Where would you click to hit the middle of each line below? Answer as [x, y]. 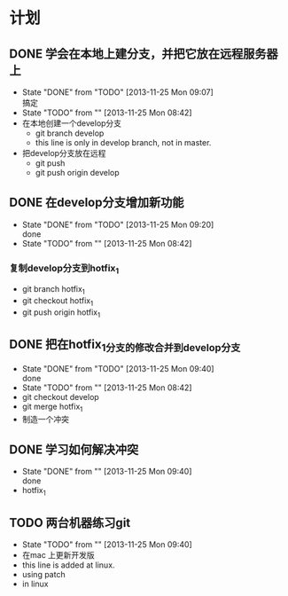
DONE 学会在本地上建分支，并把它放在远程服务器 [144, 54]
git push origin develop [77, 173]
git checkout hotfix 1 [58, 302]
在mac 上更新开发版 [58, 554]
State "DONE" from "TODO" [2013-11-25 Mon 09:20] [118, 224]
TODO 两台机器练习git [70, 523]
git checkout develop [60, 396]
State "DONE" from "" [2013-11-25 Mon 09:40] [107, 472]
